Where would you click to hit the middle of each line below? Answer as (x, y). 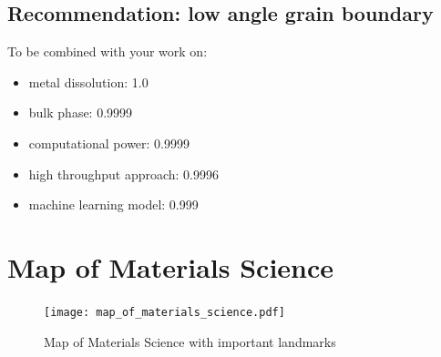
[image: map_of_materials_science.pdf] (164, 312)
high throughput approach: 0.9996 (123, 173)
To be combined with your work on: (108, 51)
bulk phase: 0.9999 (81, 112)
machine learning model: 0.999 (113, 204)
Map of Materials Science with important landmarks (190, 341)
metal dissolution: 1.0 (88, 82)
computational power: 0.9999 (109, 143)
